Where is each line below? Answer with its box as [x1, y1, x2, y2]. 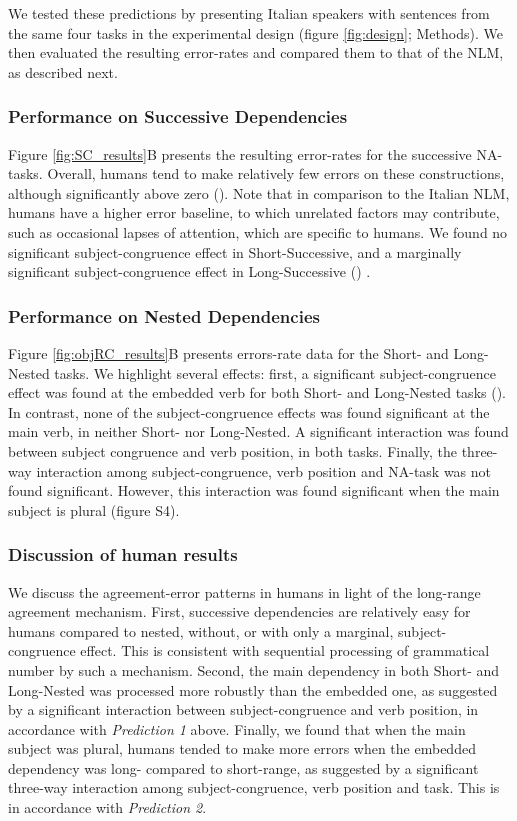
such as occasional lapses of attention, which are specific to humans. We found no [8, 221, 508, 242]
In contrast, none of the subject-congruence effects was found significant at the [8, 401, 490, 422]
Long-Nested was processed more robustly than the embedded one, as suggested [8, 679, 498, 700]
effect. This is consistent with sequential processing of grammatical [80, 640, 490, 661]
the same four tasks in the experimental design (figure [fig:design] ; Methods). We [8, 22, 503, 43]
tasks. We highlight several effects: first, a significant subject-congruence [54, 362, 496, 383]
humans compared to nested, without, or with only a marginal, [8, 620, 394, 641]
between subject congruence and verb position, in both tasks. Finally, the [8, 440, 458, 461]
